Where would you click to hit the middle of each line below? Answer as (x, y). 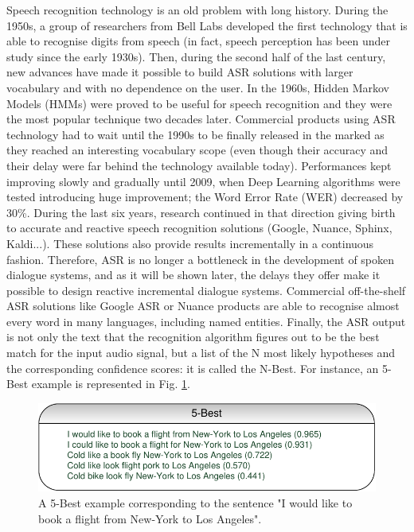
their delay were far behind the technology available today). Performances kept (199, 165)
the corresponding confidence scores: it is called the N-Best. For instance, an (193, 368)
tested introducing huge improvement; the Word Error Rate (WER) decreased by (205, 197)
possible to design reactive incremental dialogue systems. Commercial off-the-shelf (206, 290)
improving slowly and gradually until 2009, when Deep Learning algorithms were (203, 181)
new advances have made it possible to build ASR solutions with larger (180, 72)
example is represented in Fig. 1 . (111, 384)
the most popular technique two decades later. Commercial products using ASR (201, 119)
